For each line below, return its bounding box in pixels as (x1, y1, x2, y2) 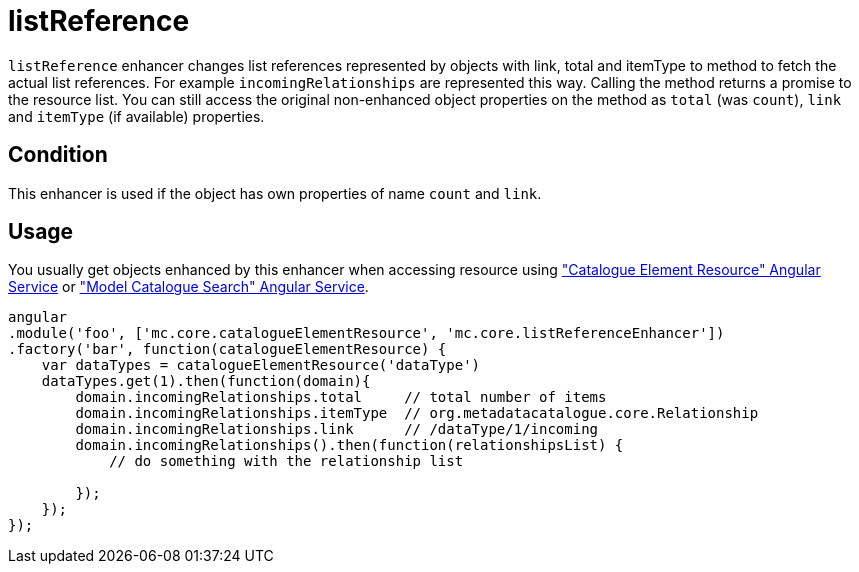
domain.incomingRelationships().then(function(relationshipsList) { (75, 437, 624, 454)
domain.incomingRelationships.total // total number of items (75, 389, 607, 406)
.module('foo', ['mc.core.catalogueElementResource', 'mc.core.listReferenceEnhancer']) (8, 325, 725, 342)
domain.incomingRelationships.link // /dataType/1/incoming (75, 421, 599, 438)
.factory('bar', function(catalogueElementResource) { (8, 341, 447, 358)
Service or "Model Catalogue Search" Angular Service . (8, 278, 369, 296)
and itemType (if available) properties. (8, 107, 265, 125)
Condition (8, 142, 108, 168)
